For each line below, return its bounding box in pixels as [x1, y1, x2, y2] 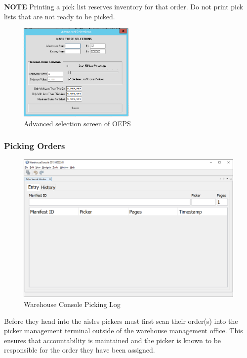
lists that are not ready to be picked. [4, 11, 115, 21]
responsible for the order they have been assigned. [4, 345, 155, 355]
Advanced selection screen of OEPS [24, 118, 131, 128]
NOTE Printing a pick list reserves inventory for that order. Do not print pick [4, 1, 244, 11]
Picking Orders [4, 139, 65, 152]
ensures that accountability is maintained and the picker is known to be [4, 335, 221, 345]
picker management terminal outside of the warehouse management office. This [4, 325, 243, 336]
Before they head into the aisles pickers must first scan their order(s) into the [4, 315, 238, 326]
